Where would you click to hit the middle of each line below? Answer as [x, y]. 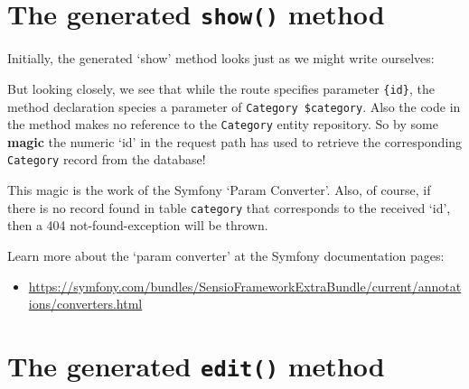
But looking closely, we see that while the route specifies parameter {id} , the [221, 88]
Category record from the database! [107, 159]
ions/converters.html [85, 304]
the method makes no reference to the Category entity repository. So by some [223, 124]
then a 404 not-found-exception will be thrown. [138, 225]
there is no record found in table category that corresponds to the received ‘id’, [229, 207]
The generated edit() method [196, 365]
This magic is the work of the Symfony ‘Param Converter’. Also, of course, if [219, 190]
